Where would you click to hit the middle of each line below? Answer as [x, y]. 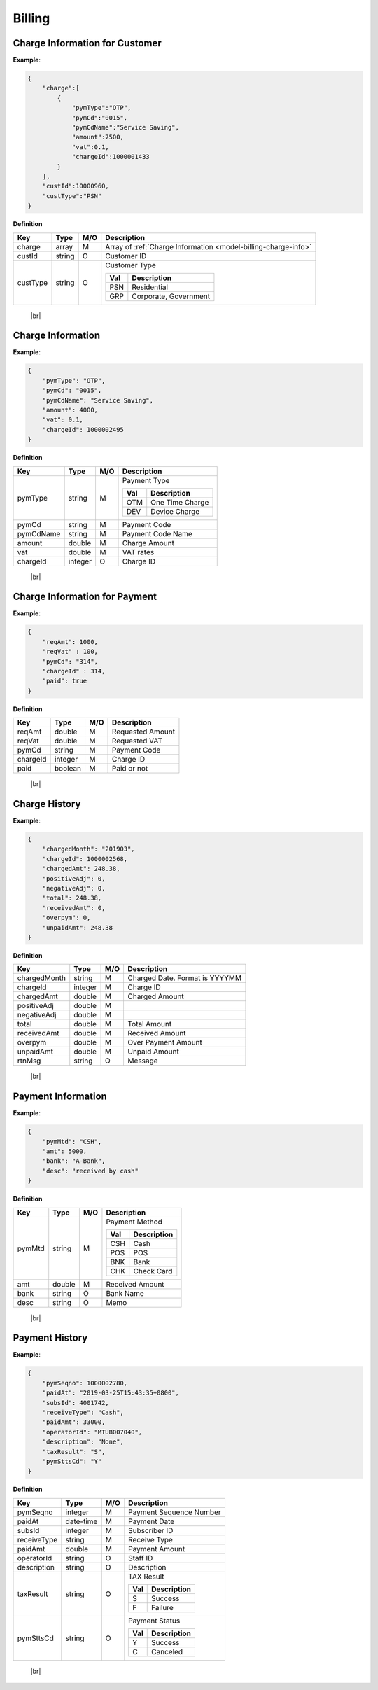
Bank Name [125, 1293]
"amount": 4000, [70, 410]
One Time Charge [180, 502]
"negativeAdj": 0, [74, 888]
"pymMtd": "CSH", [72, 1141]
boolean [68, 769]
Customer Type [131, 265]
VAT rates [138, 552]
